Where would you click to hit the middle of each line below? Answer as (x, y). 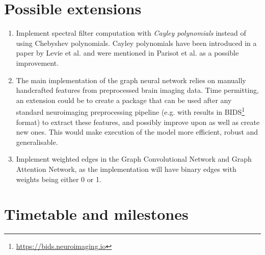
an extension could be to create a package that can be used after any (124, 100)
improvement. (37, 62)
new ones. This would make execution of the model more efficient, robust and (137, 132)
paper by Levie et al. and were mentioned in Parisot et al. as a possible (127, 53)
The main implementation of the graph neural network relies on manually (131, 80)
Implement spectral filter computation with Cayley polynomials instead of (131, 33)
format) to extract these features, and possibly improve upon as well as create (138, 122)
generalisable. (37, 142)
